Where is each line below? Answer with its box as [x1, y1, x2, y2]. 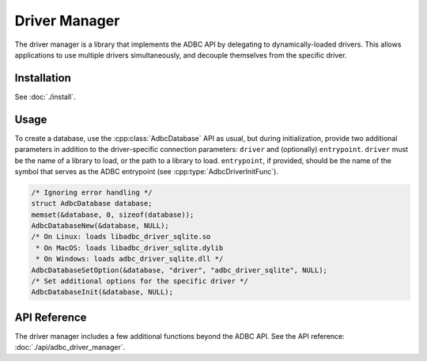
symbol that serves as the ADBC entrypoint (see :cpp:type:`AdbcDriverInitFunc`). [14, 166, 278, 176]
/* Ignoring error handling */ [31, 188, 153, 197]
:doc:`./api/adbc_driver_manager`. [14, 343, 126, 352]
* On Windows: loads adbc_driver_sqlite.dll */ [36, 254, 224, 264]
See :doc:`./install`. [14, 92, 76, 101]
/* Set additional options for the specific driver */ [31, 277, 248, 286]
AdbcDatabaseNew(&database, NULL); [31, 222, 169, 230]
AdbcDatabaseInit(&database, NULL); [31, 287, 174, 297]
